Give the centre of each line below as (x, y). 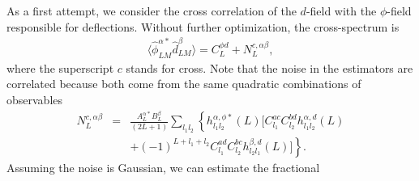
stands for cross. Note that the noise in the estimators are (269, 67)
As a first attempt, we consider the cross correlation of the (152, 11)
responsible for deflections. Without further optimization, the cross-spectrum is (203, 26)
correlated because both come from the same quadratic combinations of (184, 84)
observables (35, 99)
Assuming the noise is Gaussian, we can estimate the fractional (163, 167)
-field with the (341, 11)
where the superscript (60, 67)
